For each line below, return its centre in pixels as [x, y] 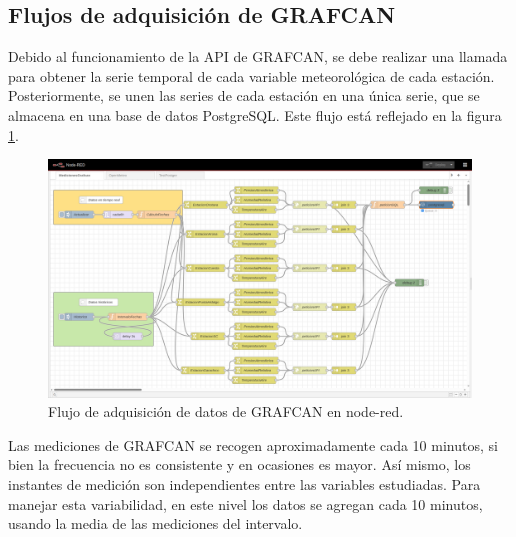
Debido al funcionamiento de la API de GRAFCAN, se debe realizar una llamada [258, 56]
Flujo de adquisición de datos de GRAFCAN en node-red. [226, 411]
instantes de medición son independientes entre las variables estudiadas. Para [244, 484]
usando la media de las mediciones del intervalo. [155, 523]
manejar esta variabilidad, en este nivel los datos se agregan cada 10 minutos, [245, 503]
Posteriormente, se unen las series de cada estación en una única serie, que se [244, 95]
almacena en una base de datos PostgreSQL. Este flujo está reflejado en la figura [255, 114]
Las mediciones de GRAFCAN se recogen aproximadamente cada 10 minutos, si [253, 444]
